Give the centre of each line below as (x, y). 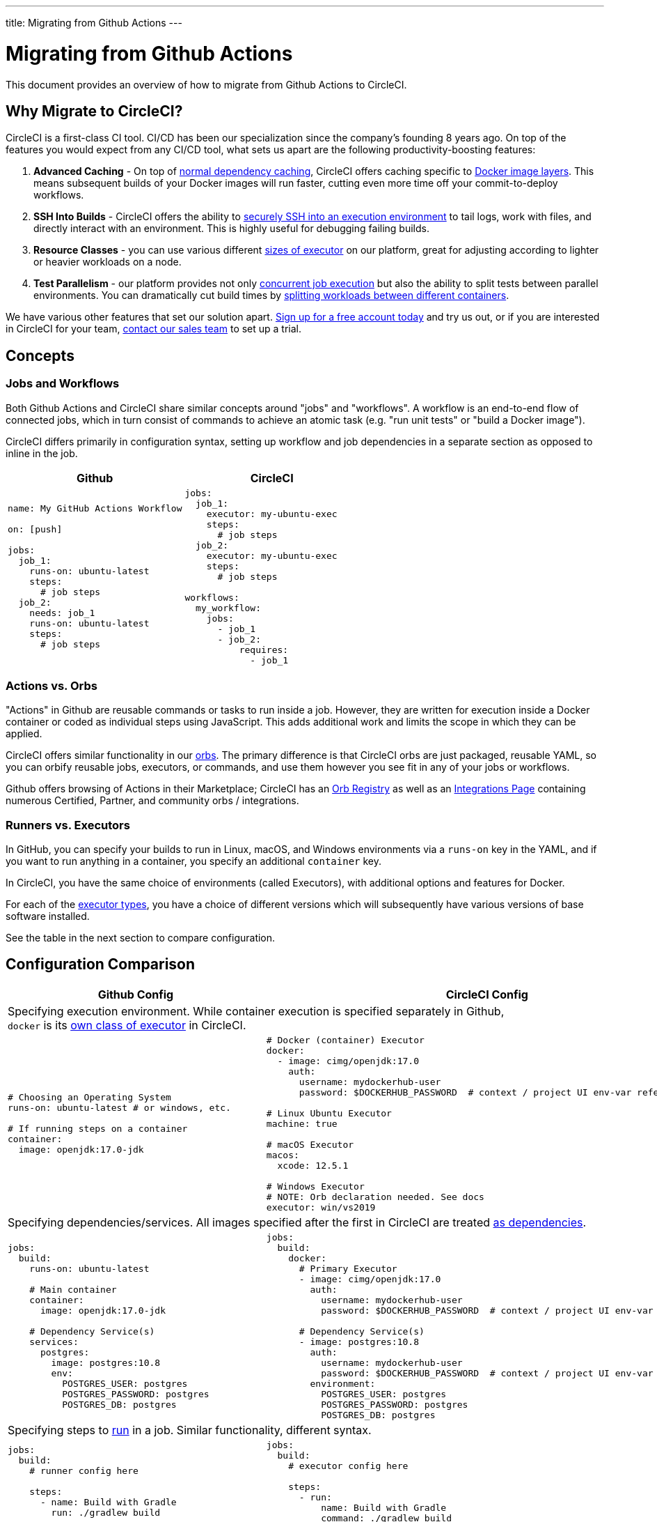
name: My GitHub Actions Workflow (95, 509)
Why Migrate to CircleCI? (94, 111)
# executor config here (348, 1466)
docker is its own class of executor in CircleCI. (127, 1025)
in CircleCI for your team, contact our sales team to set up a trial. (154, 329)
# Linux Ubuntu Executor (329, 1113)
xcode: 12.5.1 (313, 1165)
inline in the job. (42, 453)
